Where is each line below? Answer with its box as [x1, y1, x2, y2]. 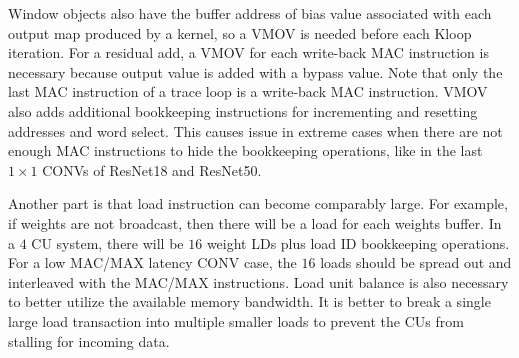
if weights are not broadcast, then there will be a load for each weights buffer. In [8, 212, 502, 233]
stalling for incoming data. [8, 330, 170, 351]
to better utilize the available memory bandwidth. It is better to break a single [8, 291, 491, 312]
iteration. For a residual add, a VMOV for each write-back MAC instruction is [8, 42, 489, 63]
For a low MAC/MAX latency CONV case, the [8, 252, 297, 273]
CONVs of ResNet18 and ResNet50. [42, 159, 262, 180]
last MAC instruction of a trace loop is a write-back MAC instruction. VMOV [8, 81, 488, 102]
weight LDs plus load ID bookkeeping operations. [206, 232, 510, 253]
